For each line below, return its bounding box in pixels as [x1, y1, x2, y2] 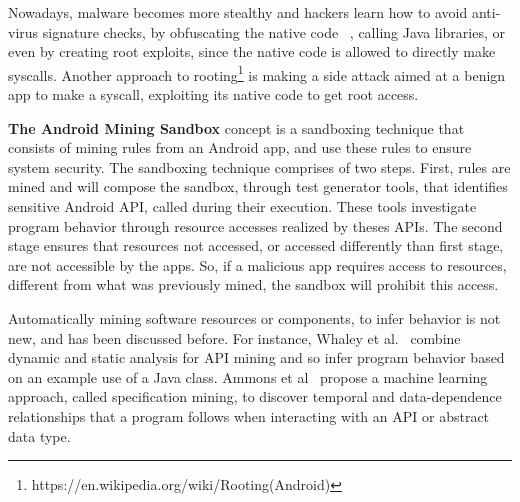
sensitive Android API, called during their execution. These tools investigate [8, 196, 477, 216]
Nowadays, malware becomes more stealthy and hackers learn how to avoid [8, 2, 468, 22]
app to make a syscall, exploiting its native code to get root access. [8, 84, 419, 105]
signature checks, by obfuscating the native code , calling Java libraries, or [42, 21, 506, 42]
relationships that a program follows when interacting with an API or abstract [8, 405, 490, 426]
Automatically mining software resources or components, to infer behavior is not [8, 307, 501, 328]
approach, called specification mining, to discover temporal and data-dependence [8, 386, 502, 407]
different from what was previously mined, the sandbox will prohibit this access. [8, 274, 499, 295]
